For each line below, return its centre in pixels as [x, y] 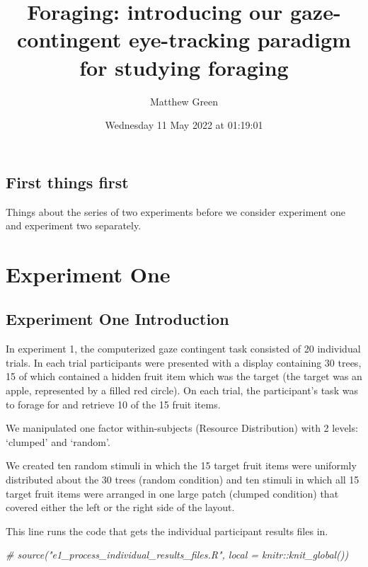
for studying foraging [184, 67]
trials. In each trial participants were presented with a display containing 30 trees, [184, 362]
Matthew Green [184, 101]
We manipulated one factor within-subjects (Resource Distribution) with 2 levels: [182, 428]
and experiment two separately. [74, 225]
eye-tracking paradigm [240, 39]
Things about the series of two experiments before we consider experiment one [176, 211]
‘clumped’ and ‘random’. [58, 441]
